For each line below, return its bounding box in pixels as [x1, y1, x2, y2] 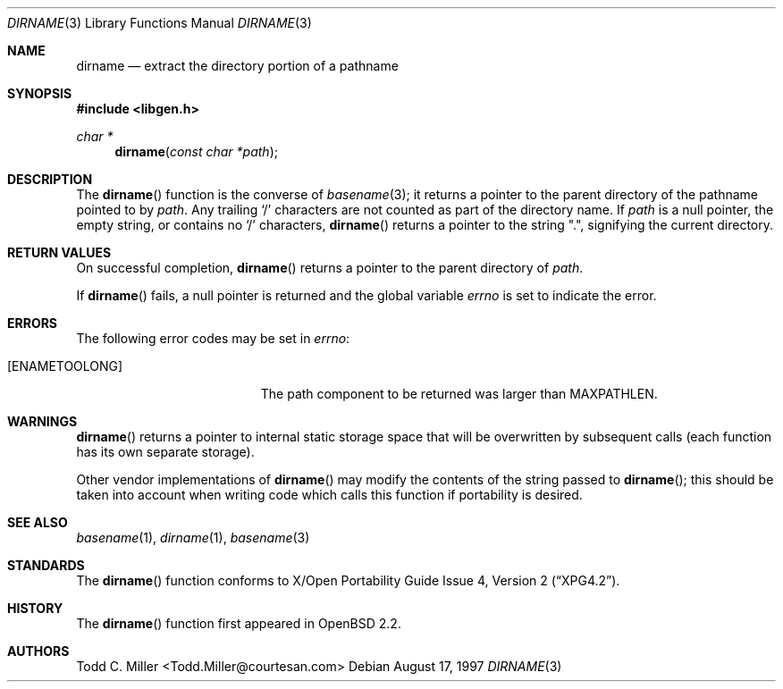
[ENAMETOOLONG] [7, 358, 123, 374]
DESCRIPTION [7, 172, 93, 187]
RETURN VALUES [7, 245, 112, 260]
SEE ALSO [7, 515, 68, 530]
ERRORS [7, 315, 58, 331]
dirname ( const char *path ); [114, 144, 278, 159]
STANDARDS [7, 558, 85, 573]
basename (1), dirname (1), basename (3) [76, 530, 310, 545]
